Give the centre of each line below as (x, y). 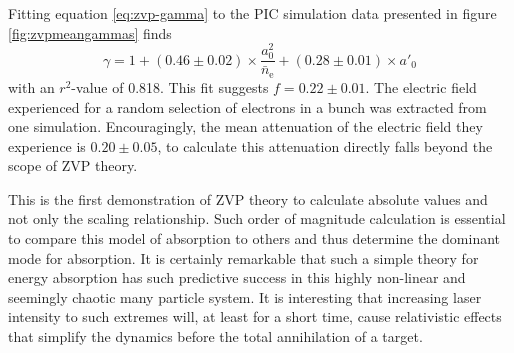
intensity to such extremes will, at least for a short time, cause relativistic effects (255, 316)
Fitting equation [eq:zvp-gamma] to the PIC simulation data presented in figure (252, 13)
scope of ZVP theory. (73, 165)
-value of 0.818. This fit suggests (170, 86)
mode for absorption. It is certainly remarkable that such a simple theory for (243, 257)
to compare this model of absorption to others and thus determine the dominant (254, 238)
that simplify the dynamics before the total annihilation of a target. (215, 336)
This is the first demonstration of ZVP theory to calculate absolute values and (248, 198)
